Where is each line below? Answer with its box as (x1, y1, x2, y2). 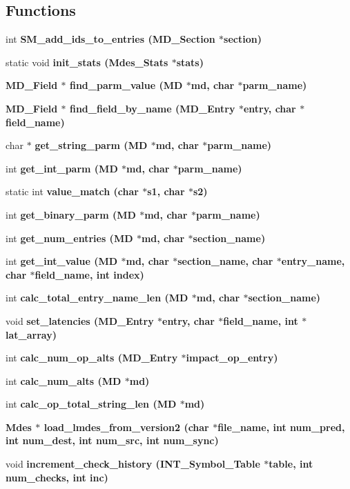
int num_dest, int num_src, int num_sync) (6, 433, 219, 448)
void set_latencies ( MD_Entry (6, 313, 154, 328)
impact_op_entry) (186, 350, 278, 365)
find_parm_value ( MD (69, 78, 183, 92)
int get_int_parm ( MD (6, 161, 118, 175)
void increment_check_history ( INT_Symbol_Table (6, 457, 260, 471)
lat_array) (6, 327, 57, 341)
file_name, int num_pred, (217, 419, 345, 434)
